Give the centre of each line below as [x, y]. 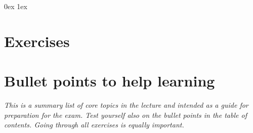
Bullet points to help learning [110, 81]
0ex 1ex [16, 6]
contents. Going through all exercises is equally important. [94, 125]
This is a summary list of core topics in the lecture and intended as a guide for [126, 105]
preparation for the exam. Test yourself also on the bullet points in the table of [125, 115]
